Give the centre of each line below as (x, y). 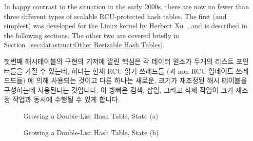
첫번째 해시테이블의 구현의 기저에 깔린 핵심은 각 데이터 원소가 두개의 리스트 (119, 61)
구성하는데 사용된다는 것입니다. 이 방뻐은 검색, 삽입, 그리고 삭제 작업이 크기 (119, 90)
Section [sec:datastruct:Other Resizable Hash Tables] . (84, 45)
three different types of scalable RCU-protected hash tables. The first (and (115, 16)
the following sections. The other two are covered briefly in (92, 35)
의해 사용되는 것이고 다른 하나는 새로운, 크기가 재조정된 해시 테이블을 (142, 80)
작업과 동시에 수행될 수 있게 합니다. (66, 99)
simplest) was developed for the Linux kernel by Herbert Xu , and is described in (126, 26)
